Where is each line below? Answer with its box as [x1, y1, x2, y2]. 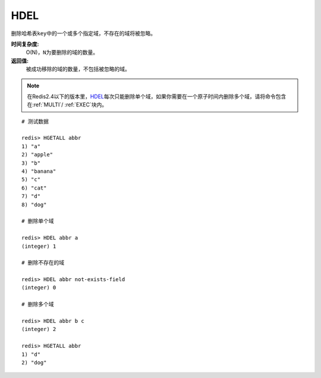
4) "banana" [21, 168, 56, 175]
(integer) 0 [21, 284, 56, 291]
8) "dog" [21, 201, 47, 208]
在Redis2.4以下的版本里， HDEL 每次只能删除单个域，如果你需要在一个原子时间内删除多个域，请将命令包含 [27, 93, 287, 100]
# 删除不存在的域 [21, 259, 65, 266]
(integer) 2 [21, 326, 56, 333]
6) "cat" [21, 184, 47, 191]
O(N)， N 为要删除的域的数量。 [26, 49, 98, 56]
